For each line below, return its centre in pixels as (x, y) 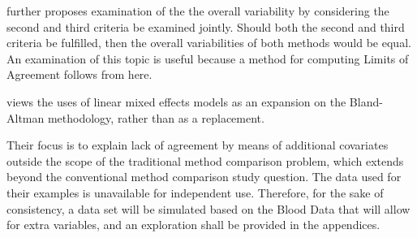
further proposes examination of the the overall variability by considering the (198, 11)
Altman (26, 117)
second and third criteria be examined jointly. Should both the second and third (206, 26)
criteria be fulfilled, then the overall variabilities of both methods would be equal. (209, 43)
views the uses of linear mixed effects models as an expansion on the (176, 101)
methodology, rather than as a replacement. (156, 117)
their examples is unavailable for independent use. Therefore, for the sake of (195, 192)
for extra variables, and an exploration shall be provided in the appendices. (193, 225)
